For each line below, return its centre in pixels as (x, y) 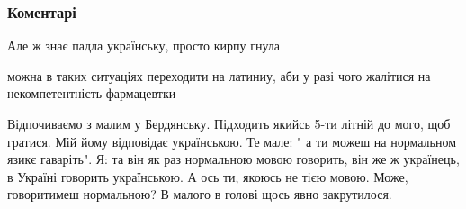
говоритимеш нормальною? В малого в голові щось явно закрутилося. (200, 194)
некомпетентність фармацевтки (92, 93)
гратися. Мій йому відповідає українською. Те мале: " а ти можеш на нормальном (232, 141)
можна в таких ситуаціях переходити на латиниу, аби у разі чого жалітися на (219, 75)
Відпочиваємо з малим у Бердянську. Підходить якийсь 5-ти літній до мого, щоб (229, 123)
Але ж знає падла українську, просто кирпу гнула (143, 45)
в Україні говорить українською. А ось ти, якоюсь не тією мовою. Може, (208, 176)
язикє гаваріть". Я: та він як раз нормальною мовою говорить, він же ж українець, (233, 159)
